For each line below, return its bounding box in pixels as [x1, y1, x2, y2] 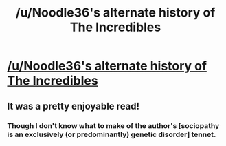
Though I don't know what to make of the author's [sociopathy [7, 121, 220, 130]
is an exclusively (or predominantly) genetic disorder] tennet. [7, 129, 216, 139]
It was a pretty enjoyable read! [7, 100, 139, 112]
